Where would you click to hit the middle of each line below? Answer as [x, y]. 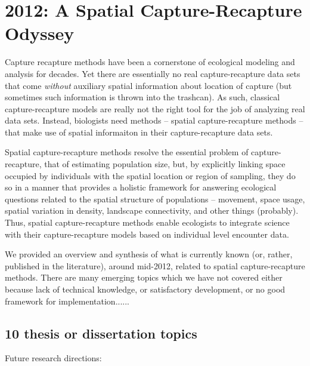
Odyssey [40, 33]
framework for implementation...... [67, 301]
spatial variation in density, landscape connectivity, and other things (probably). [152, 210]
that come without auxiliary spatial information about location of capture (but [148, 85]
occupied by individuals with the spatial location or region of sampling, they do [150, 175]
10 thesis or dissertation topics [101, 333]
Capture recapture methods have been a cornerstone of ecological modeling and [150, 62]
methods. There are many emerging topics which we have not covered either [144, 277]
